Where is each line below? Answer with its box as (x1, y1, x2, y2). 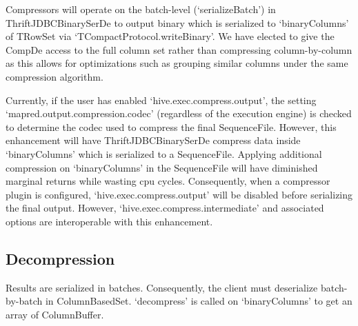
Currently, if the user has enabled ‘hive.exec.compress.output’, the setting (6, 92, 317, 107)
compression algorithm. (6, 69, 103, 83)
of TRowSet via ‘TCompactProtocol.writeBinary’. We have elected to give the (6, 29, 335, 43)
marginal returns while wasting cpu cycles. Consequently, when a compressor (6, 174, 330, 188)
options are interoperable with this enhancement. (6, 214, 213, 228)
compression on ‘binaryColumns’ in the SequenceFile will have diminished (6, 160, 318, 174)
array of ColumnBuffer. (6, 307, 104, 321)
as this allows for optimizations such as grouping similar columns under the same (6, 56, 348, 70)
